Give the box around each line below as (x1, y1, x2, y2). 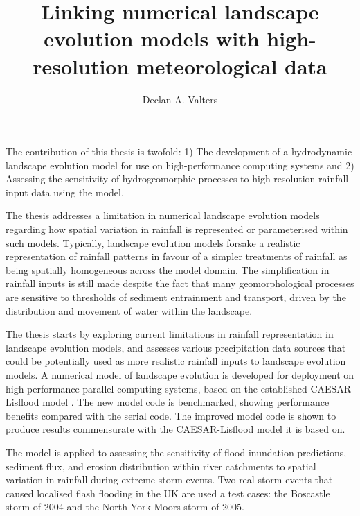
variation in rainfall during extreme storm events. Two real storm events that (6, 472, 333, 487)
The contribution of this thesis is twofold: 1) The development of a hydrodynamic (6, 144, 352, 159)
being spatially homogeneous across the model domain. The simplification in (6, 262, 330, 277)
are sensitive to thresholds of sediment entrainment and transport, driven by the (6, 290, 346, 304)
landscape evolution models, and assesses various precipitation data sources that (6, 340, 346, 354)
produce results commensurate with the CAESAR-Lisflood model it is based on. (6, 422, 345, 436)
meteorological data (136, 51, 327, 80)
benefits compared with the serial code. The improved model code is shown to (6, 408, 336, 422)
